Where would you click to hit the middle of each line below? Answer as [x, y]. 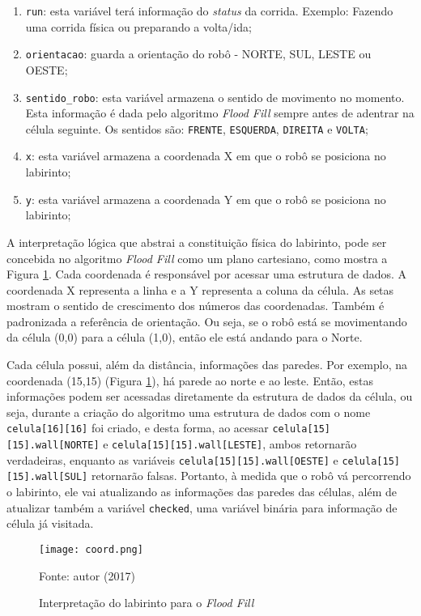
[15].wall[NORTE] [53, 446]
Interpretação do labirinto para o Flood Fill [147, 603]
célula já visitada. [50, 523]
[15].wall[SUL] [47, 477]
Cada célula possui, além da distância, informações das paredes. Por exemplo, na [207, 365]
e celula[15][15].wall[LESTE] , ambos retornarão [230, 444]
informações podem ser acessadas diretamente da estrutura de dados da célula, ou [210, 396]
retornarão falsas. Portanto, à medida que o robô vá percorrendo [251, 476]
